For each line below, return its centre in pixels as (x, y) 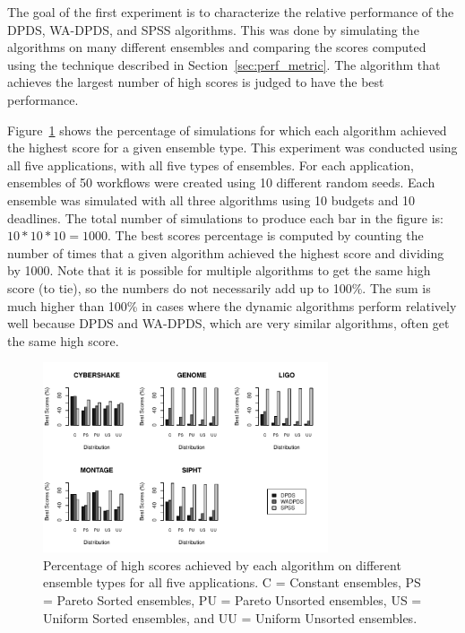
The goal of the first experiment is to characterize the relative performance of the (231, 12)
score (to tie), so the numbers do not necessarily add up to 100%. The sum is (219, 287)
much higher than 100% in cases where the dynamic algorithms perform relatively (232, 305)
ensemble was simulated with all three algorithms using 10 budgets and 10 (211, 199)
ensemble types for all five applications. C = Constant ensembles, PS (232, 582)
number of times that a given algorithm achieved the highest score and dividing (226, 252)
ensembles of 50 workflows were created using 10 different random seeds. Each (221, 182)
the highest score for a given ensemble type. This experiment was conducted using (232, 147)
